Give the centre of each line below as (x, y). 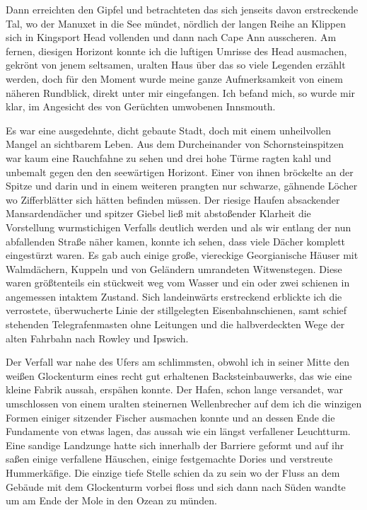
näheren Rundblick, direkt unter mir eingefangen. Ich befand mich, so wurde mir (181, 92)
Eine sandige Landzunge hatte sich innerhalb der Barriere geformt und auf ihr (175, 445)
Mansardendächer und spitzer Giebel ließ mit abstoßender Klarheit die (158, 213)
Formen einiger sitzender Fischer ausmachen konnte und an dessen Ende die (170, 417)
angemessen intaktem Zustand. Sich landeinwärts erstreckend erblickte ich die (174, 296)
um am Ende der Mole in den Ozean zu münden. (111, 500)
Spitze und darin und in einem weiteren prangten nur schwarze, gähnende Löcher (182, 186)
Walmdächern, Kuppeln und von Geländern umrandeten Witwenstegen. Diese (174, 268)
